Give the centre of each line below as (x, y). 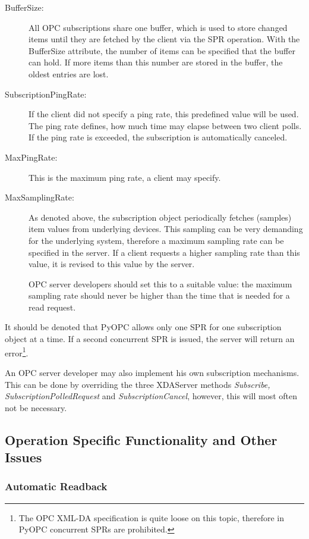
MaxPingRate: (31, 157)
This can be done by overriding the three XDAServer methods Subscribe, (138, 384)
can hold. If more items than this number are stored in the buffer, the (156, 62)
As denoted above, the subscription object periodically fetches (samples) (160, 217)
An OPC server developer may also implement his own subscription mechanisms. (152, 372)
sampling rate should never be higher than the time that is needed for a (159, 295)
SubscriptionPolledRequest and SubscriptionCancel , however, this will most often (151, 396)
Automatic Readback (56, 486)
